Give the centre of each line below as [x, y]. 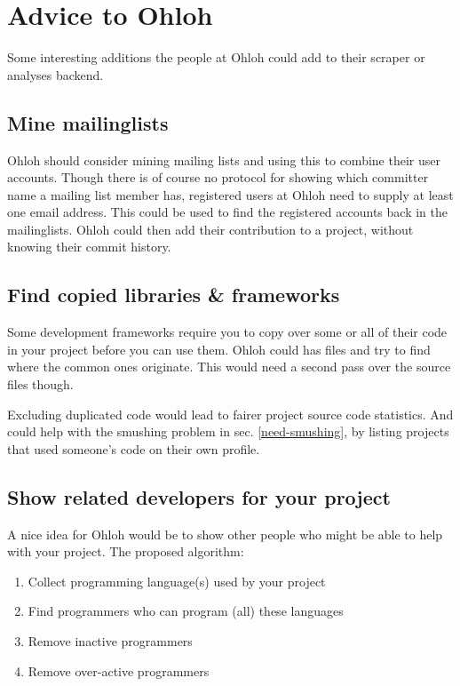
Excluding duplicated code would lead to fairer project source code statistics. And [230, 414]
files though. [40, 384]
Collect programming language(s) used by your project [177, 581]
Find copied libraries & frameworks [174, 295]
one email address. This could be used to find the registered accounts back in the [227, 212]
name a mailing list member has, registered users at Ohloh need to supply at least [230, 194]
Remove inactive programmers [110, 641]
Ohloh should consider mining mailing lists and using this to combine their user [224, 160]
